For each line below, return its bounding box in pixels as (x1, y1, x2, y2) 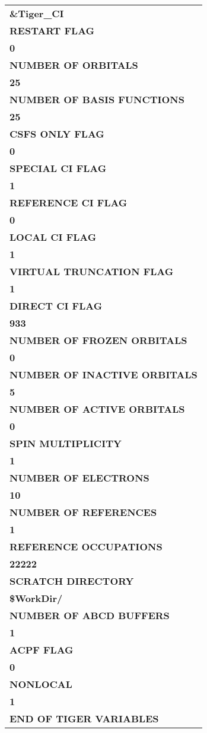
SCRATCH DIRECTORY (9, 574, 134, 588)
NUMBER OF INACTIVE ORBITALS (9, 368, 198, 381)
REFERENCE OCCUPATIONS (9, 540, 163, 553)
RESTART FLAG (9, 24, 95, 37)
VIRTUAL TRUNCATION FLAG (9, 264, 174, 278)
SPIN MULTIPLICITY (9, 436, 122, 450)
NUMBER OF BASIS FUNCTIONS (9, 93, 184, 106)
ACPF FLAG (9, 643, 74, 656)
